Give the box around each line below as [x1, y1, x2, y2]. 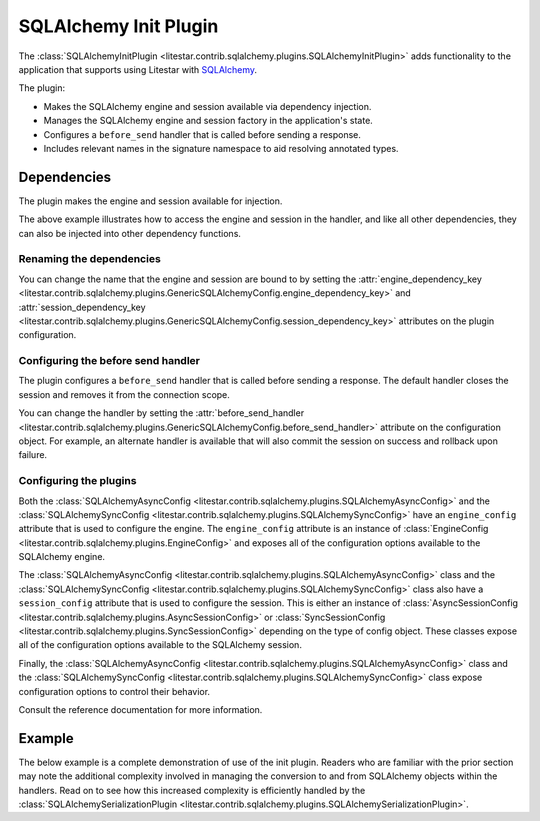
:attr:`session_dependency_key [18, 301, 146, 313]
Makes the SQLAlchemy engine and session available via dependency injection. [43, 100, 372, 112]
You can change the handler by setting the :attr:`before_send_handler [18, 407, 305, 419]
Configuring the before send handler [18, 354, 200, 368]
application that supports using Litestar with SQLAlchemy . [18, 63, 258, 75]
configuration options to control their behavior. [18, 685, 210, 697]
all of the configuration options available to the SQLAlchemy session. [18, 639, 302, 651]
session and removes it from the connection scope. [18, 388, 230, 400]
